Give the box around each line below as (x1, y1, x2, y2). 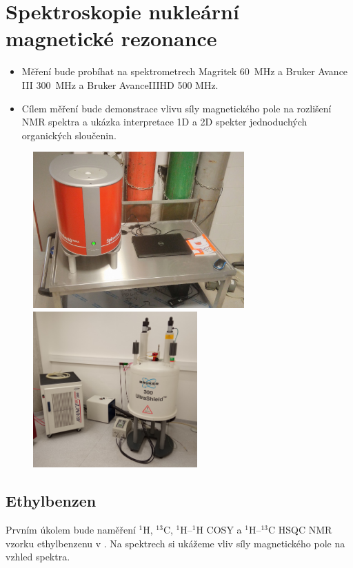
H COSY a (196, 523, 242, 537)
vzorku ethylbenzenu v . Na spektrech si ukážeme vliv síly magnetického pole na (6, 536, 345, 550)
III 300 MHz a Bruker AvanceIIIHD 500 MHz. (21, 77, 219, 92)
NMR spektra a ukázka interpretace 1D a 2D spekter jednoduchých (21, 114, 307, 129)
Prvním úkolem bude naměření (6, 523, 136, 537)
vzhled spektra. (6, 549, 70, 564)
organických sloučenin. (21, 128, 117, 142)
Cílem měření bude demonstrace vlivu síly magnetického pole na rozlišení (21, 101, 332, 115)
